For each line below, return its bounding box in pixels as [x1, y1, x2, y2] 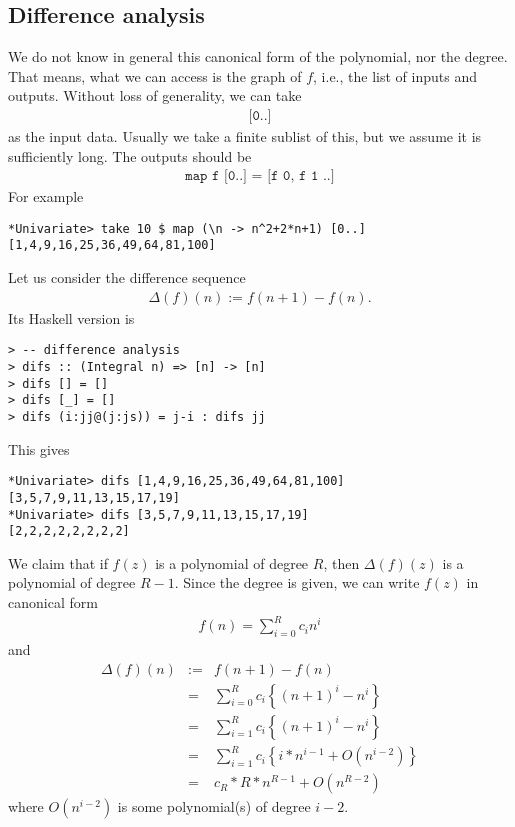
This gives [8, 438, 70, 459]
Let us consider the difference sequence [8, 267, 246, 288]
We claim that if [8, 552, 108, 573]
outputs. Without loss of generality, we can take [8, 85, 302, 106]
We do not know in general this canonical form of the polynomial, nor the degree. [8, 46, 508, 67]
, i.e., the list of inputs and [313, 65, 477, 86]
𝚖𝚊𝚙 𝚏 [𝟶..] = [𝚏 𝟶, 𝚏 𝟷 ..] [185, 169, 335, 184]
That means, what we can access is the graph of [8, 65, 302, 86]
